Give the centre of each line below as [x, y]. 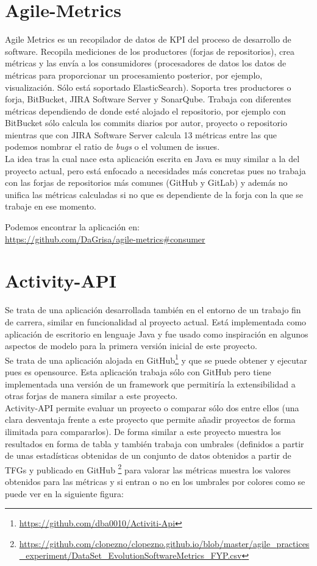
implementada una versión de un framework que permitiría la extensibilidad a [150, 384]
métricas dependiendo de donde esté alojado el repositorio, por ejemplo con [145, 111]
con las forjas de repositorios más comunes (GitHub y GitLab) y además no [146, 182]
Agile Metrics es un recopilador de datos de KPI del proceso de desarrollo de [148, 39]
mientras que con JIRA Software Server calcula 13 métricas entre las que [141, 134]
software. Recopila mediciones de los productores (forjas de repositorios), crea [150, 51]
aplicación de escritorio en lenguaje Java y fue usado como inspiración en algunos [157, 334]
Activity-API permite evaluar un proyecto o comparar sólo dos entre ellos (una [152, 407]
